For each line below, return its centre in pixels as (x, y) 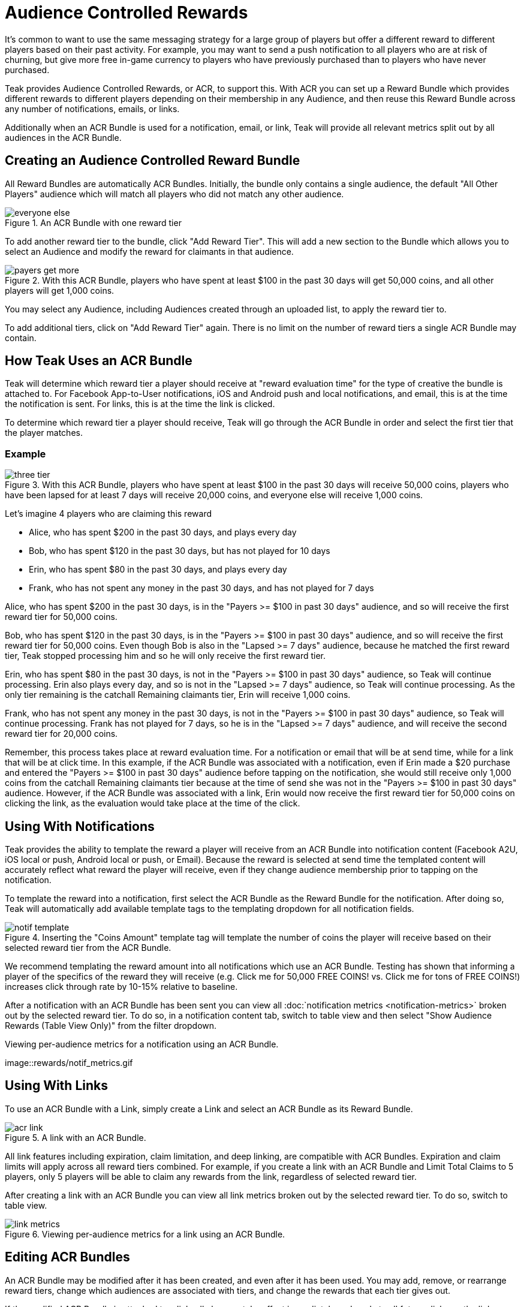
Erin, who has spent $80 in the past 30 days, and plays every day (158, 570)
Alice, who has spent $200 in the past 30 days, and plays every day (163, 532)
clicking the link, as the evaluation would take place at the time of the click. (153, 803)
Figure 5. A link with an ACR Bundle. (76, 1137)
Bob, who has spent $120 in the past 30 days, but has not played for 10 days (180, 551)
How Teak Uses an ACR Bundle (99, 361)
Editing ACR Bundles (67, 1257)
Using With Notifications (80, 826)
